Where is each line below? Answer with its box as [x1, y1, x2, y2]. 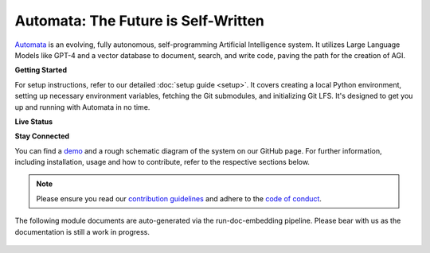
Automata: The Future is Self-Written [14, 12, 264, 29]
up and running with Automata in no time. [14, 102, 150, 111]
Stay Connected [14, 131, 70, 141]
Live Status [14, 116, 53, 127]
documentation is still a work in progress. [14, 227, 150, 236]
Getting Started [14, 65, 68, 75]
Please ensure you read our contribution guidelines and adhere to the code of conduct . [36, 193, 322, 203]
